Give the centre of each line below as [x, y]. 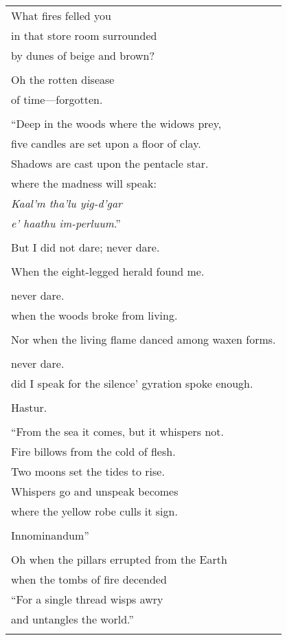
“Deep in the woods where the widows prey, [116, 123]
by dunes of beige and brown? [83, 55]
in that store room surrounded [84, 35]
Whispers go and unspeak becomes [95, 491]
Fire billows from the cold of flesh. [93, 451]
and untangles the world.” [72, 619]
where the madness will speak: [84, 183]
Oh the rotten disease [63, 79]
